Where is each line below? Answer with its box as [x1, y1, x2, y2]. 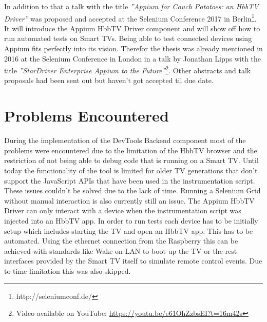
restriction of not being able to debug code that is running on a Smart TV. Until [4, 155, 259, 166]
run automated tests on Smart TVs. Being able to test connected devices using [4, 33, 252, 44]
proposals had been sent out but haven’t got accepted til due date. [4, 75, 214, 86]
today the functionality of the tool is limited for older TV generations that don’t [4, 165, 258, 175]
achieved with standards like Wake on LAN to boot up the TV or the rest [4, 245, 237, 256]
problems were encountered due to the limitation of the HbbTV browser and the [4, 145, 257, 155]
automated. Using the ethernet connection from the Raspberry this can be [4, 235, 238, 246]
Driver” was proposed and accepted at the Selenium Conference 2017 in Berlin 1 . [4, 11, 257, 24]
